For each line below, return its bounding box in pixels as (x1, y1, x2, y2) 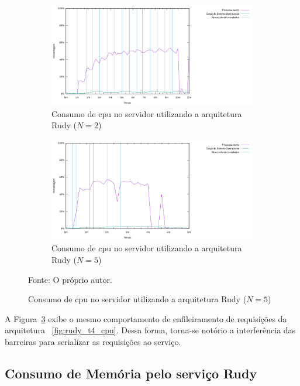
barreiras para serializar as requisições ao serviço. (5, 335, 181, 347)
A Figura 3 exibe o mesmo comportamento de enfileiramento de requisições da (5, 312, 287, 324)
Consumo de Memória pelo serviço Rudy (5, 364, 257, 382)
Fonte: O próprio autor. (28, 273, 112, 285)
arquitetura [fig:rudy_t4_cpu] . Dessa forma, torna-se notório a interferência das (5, 324, 296, 336)
